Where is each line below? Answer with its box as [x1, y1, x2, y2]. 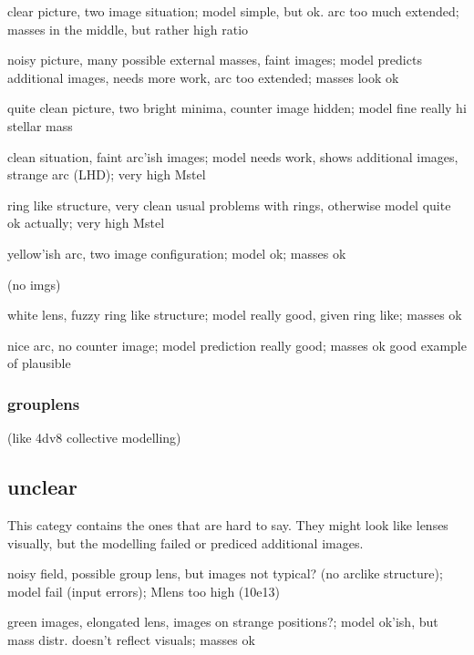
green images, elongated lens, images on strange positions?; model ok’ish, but [7, 612, 438, 631]
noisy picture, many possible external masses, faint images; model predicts [7, 50, 422, 69]
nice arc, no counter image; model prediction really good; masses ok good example [7, 335, 467, 354]
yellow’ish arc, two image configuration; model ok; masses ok [7, 243, 346, 262]
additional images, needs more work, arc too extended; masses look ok [7, 67, 399, 87]
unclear [7, 473, 78, 501]
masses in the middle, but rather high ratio [7, 19, 249, 38]
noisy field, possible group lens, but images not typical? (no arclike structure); [7, 564, 443, 583]
